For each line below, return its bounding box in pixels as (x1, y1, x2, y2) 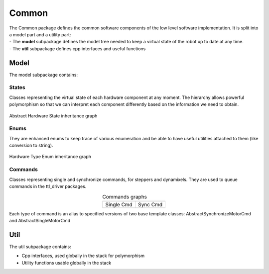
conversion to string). (9, 142, 53, 149)
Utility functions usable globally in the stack (21, 260, 112, 266)
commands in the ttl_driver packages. (9, 183, 87, 189)
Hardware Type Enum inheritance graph (9, 154, 92, 160)
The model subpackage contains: (9, 72, 78, 78)
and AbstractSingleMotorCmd (9, 218, 71, 224)
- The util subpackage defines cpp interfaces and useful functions (9, 45, 146, 52)
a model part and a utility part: (9, 31, 71, 37)
